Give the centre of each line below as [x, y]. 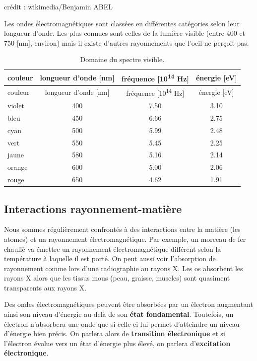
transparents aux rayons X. [45, 287]
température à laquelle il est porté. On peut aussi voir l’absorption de [110, 258]
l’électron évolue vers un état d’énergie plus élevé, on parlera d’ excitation [117, 343]
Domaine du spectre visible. [122, 59]
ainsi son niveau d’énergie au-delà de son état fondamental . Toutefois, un [119, 314]
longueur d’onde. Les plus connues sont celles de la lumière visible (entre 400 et [125, 33]
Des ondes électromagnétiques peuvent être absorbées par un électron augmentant [129, 304]
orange [18, 167]
